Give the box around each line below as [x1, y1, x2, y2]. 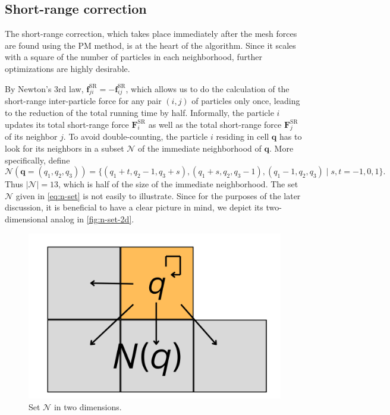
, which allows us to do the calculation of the [125, 82, 290, 95]
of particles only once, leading [191, 95, 300, 107]
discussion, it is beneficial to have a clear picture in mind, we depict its [5, 201, 263, 213]
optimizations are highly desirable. [5, 62, 130, 74]
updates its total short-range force [5, 118, 129, 130]
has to [279, 130, 302, 143]
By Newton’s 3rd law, [5, 82, 84, 95]
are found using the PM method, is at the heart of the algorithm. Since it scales [5, 39, 296, 51]
